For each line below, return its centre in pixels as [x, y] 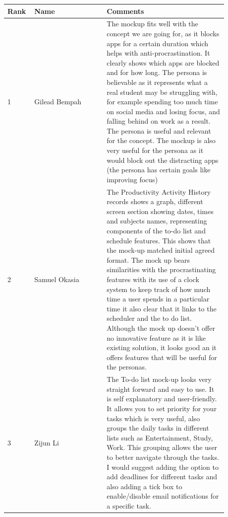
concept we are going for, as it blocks [163, 33]
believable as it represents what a [157, 82]
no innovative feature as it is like [156, 337]
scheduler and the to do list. [149, 318]
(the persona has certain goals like [159, 170]
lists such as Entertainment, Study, [160, 437]
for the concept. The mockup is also [161, 140]
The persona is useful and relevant [159, 130]
